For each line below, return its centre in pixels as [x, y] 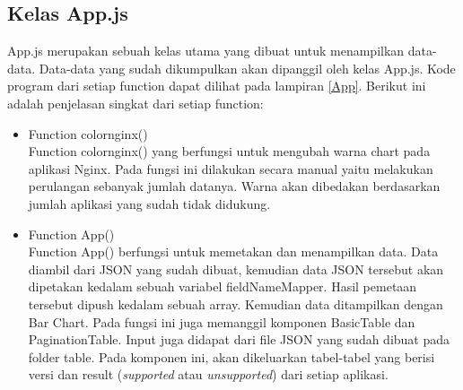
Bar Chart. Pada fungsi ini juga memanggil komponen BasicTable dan [222, 321]
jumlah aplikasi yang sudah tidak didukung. [149, 203]
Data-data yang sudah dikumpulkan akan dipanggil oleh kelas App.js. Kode [247, 68]
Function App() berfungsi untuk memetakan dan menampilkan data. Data [233, 251]
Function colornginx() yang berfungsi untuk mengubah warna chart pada [229, 151]
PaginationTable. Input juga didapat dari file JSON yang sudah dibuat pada [239, 339]
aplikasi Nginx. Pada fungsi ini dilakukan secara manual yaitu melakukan [231, 168]
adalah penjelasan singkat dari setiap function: [135, 103]
